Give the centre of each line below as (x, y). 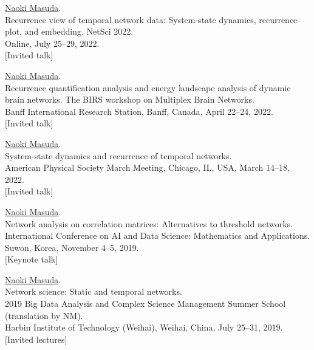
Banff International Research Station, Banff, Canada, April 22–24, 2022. (139, 111)
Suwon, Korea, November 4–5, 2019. (72, 247)
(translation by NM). (44, 315)
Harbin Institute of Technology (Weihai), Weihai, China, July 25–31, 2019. (144, 327)
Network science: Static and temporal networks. (94, 291)
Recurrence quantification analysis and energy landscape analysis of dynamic (148, 87)
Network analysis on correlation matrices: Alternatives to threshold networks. (149, 223)
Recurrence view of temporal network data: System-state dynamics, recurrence (151, 19)
